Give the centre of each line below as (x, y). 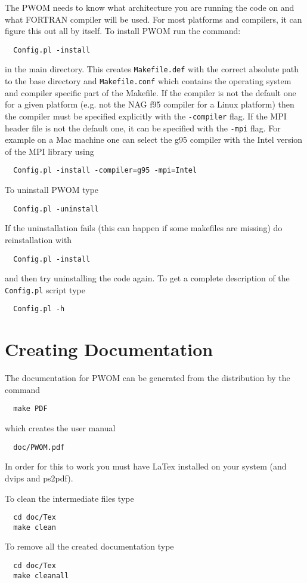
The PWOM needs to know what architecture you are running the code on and (150, 7)
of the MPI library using (49, 151)
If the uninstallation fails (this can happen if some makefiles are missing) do (144, 228)
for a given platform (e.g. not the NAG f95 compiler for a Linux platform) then (150, 104)
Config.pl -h (39, 309)
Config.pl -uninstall (56, 209)
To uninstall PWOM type (52, 190)
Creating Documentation (109, 349)
